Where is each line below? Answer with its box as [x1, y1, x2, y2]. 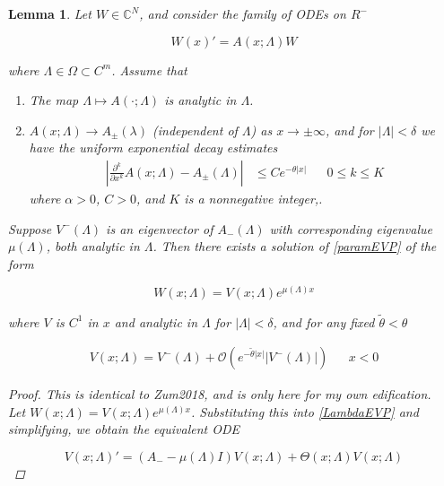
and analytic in [114, 312, 198, 331]
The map [29, 91, 79, 109]
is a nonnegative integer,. [184, 189, 323, 207]
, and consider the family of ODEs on [139, 4, 346, 22]
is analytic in [164, 91, 237, 109]
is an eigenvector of [106, 219, 213, 238]
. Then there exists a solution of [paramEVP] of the [152, 237, 437, 256]
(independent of [152, 120, 238, 139]
